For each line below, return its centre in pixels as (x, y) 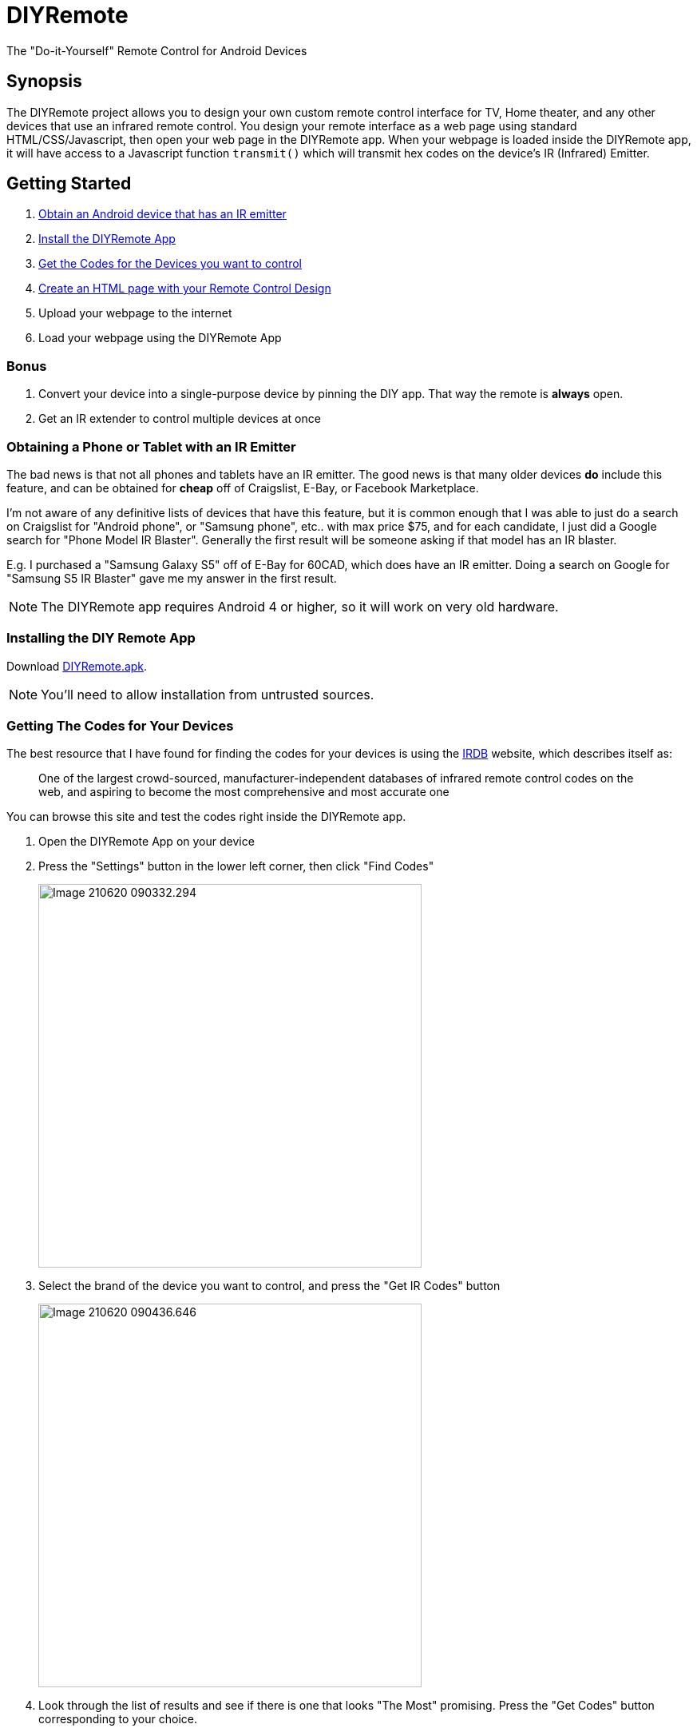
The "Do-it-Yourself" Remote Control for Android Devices (157, 50)
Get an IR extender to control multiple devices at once (180, 419)
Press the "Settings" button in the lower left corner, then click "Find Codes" (236, 866)
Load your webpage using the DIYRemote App (160, 338)
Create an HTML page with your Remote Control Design (185, 289)
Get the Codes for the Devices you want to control (170, 264)
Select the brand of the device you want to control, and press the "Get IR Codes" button (269, 1286)
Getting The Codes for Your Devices (120, 726)
